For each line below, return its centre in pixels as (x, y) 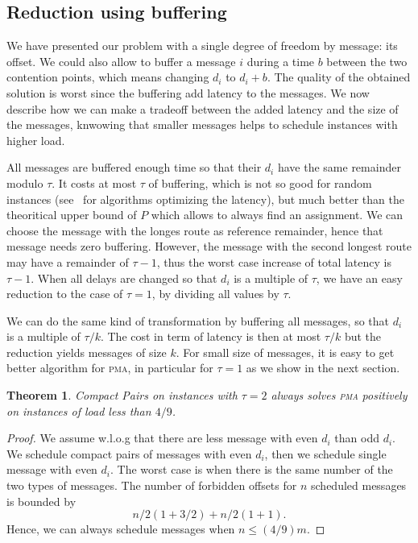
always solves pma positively (339, 395)
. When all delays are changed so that (124, 278)
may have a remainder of (68, 261)
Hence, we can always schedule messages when (121, 529)
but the (363, 336)
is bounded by (41, 501)
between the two (367, 61)
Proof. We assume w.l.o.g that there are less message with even (162, 438)
